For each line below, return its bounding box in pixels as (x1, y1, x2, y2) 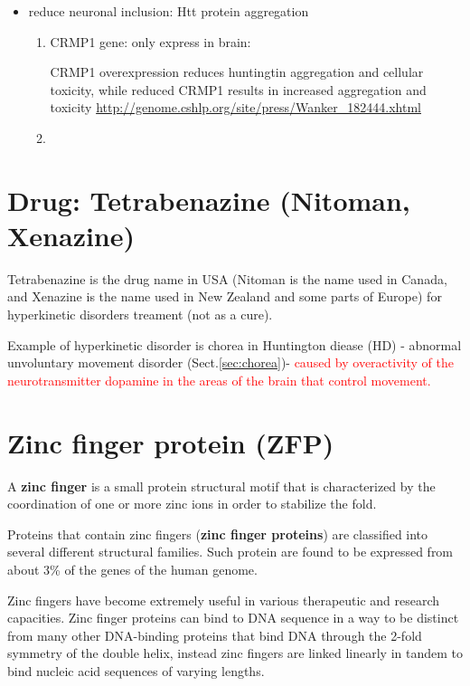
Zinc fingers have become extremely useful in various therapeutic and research (7, 590, 440, 609)
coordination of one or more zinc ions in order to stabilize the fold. (7, 494, 377, 513)
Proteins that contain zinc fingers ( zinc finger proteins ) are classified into (7, 524, 428, 543)
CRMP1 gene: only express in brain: (50, 32, 251, 51)
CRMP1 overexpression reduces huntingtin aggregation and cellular (50, 62, 424, 81)
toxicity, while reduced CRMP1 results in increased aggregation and (50, 80, 427, 99)
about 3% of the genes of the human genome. (7, 559, 258, 578)
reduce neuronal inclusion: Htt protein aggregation (28, 2, 309, 20)
